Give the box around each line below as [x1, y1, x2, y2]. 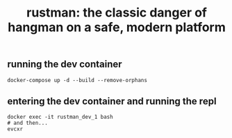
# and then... [7, 119, 49, 127]
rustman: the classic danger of [26, 5, 207, 21]
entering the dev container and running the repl [7, 95, 217, 107]
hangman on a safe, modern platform [8, 19, 226, 35]
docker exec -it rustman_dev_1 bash [7, 114, 113, 121]
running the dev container [7, 59, 123, 70]
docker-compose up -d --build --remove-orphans [7, 77, 148, 83]
